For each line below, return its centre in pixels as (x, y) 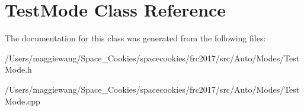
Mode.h (18, 69)
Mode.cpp (23, 101)
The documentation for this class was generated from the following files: (135, 38)
